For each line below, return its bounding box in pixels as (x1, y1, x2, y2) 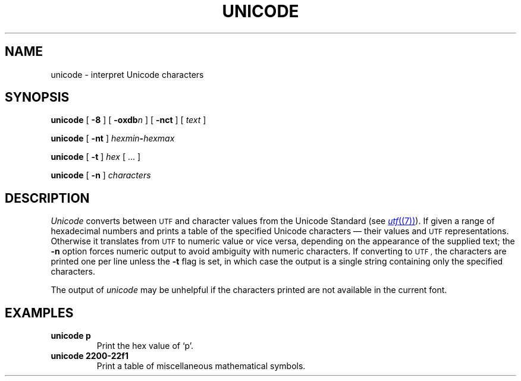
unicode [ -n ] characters (51, 170, 151, 181)
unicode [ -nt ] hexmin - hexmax (51, 133, 175, 144)
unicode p (51, 330, 91, 341)
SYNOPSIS (5, 90, 70, 105)
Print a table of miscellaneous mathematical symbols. (96, 361, 306, 371)
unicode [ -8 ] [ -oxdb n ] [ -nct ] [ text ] (51, 115, 206, 125)
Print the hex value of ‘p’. (96, 341, 194, 351)
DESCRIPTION (5, 190, 90, 206)
